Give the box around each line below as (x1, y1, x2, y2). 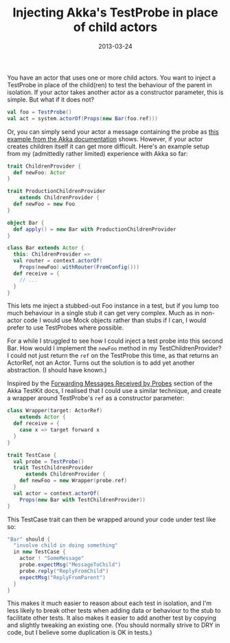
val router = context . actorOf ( (13, 258, 103, 264)
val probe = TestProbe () (13, 458, 84, 465)
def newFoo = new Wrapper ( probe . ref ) (19, 477, 128, 484)
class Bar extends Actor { (7, 245, 84, 251)
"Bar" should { (7, 536, 51, 543)
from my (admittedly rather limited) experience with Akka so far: (7, 149, 188, 157)
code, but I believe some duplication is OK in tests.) (7, 629, 152, 637)
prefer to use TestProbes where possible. (7, 324, 124, 332)
